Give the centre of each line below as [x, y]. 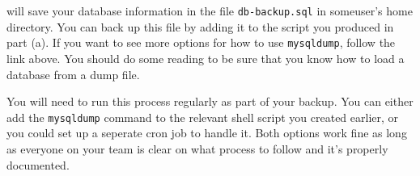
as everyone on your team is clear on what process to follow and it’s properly [197, 148]
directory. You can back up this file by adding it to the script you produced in [200, 26]
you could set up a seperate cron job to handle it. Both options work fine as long [207, 133]
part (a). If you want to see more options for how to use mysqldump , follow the [201, 42]
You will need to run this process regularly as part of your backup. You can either [210, 101]
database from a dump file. [73, 74]
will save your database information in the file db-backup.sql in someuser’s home [210, 10]
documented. [38, 164]
